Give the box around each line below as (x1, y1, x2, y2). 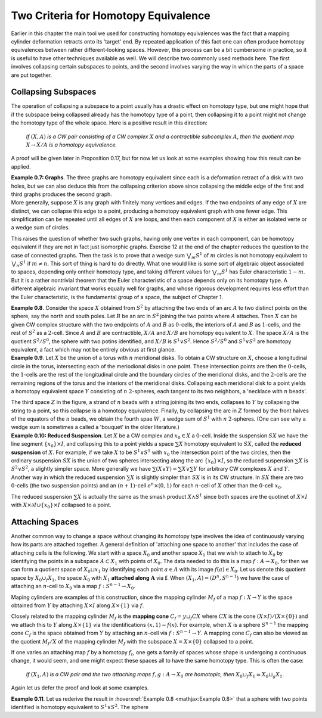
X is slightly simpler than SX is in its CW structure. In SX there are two (130, 474, 304, 481)
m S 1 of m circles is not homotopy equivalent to (191, 251, 308, 260)
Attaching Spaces (11, 517, 79, 527)
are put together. (11, 72, 52, 79)
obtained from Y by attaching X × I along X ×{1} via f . (11, 602, 144, 609)
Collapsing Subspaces (11, 87, 97, 97)
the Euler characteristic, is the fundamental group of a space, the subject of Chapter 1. (11, 293, 224, 300)
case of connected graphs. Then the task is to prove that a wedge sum (11, 251, 185, 259)
